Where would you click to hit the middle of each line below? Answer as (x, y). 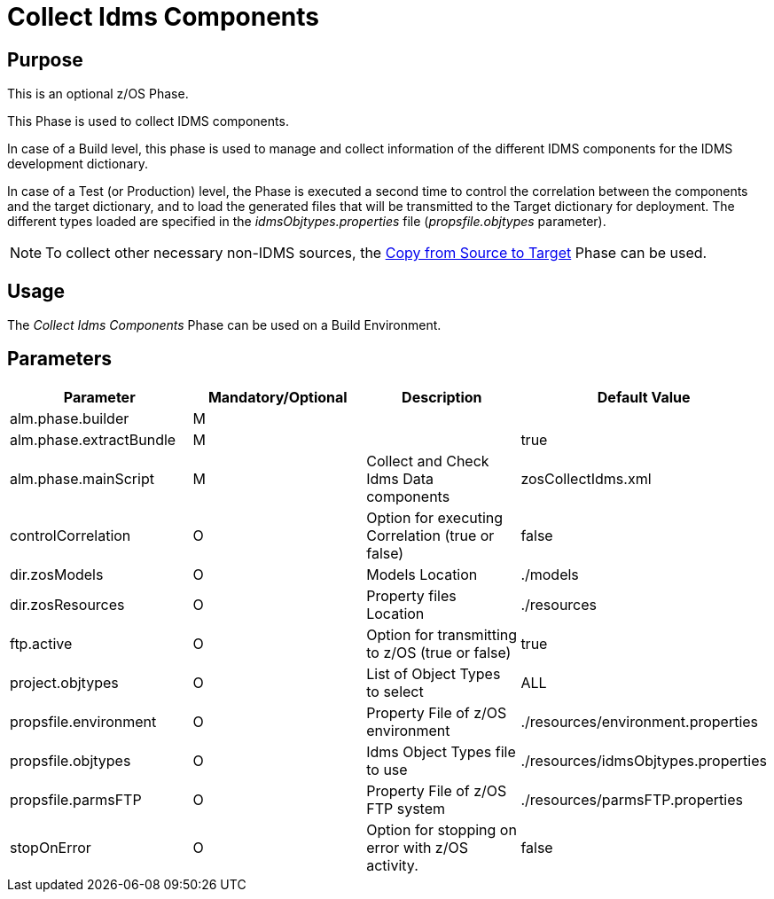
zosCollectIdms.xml (586, 478)
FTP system (406, 808)
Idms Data (400, 478)
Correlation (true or (430, 535)
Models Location (422, 574)
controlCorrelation (70, 535)
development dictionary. (78, 164)
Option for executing (435, 517)
